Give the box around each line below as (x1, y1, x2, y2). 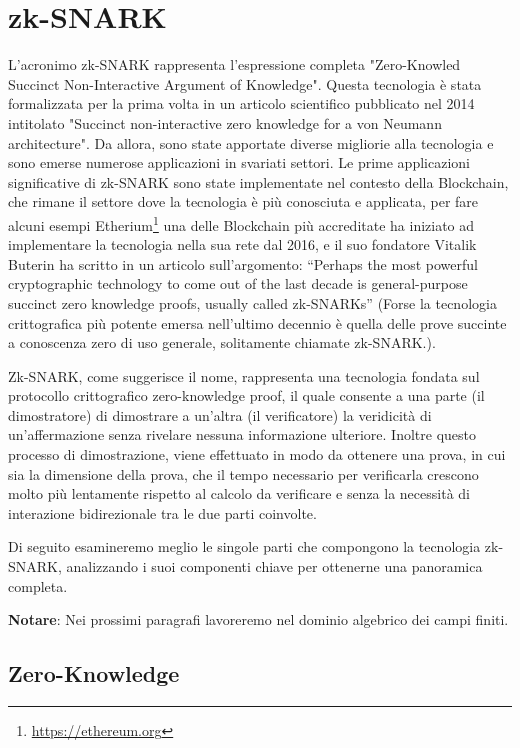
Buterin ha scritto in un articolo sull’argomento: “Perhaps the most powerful (8, 253, 478, 274)
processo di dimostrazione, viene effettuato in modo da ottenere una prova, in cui (8, 444, 506, 465)
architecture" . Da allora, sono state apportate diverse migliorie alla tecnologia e (8, 132, 494, 153)
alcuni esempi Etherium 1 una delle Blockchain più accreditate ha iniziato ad (8, 211, 475, 235)
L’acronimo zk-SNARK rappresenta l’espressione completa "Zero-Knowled (8, 54, 461, 75)
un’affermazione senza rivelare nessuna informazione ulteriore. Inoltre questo (8, 424, 477, 445)
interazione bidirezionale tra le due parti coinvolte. (8, 502, 317, 523)
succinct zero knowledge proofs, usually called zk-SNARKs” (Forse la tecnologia (8, 292, 497, 313)
